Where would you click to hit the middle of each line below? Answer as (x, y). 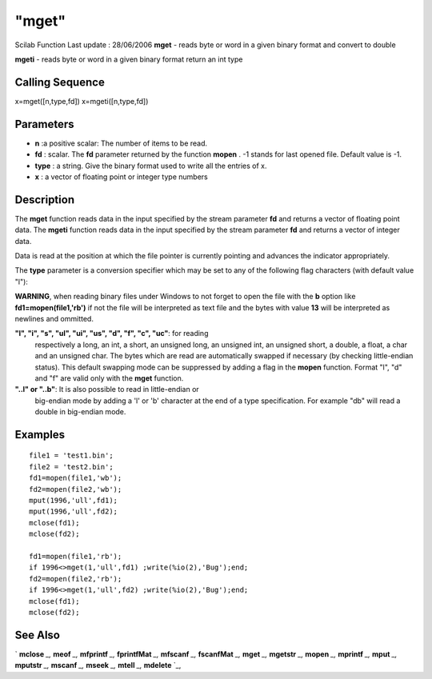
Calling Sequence (60, 82)
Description (45, 200)
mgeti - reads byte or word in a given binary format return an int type (129, 59)
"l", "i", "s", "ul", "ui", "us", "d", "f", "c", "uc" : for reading (112, 334)
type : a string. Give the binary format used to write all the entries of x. (151, 166)
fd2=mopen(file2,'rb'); (76, 579)
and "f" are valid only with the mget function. (109, 378)
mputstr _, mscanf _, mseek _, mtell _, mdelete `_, (98, 665)
